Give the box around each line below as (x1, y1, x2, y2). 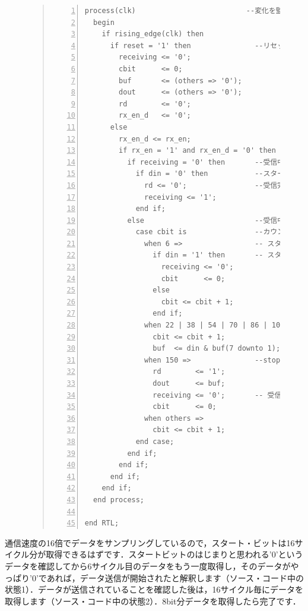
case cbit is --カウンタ (135, 228, 292, 237)
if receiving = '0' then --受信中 (127, 158, 285, 166)
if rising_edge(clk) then (101, 30, 204, 39)
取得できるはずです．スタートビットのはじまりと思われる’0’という (46, 548, 303, 560)
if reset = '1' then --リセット (110, 41, 292, 50)
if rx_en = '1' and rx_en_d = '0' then (119, 146, 276, 155)
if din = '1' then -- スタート (153, 251, 296, 260)
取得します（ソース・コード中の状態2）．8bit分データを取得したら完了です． (5, 594, 301, 607)
